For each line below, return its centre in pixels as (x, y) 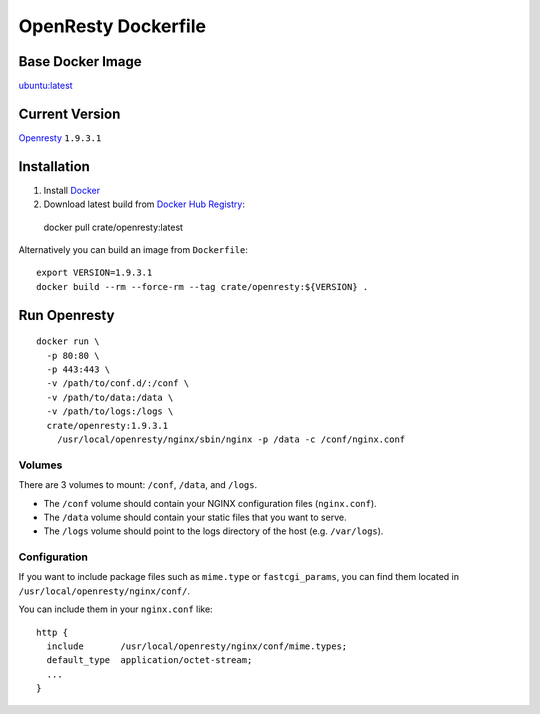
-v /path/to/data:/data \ (110, 397)
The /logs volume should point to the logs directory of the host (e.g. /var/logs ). (213, 531)
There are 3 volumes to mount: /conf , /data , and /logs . (138, 485)
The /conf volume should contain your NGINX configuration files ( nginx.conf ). (210, 503)
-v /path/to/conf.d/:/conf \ (118, 383)
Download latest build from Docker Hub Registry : (144, 204)
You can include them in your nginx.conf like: (116, 609)
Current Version (69, 113)
